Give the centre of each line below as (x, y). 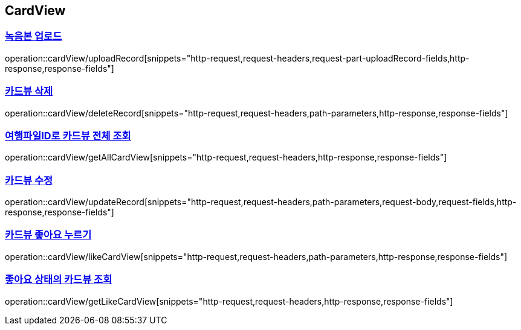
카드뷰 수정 (29, 180)
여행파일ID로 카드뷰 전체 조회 (68, 135)
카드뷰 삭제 (29, 91)
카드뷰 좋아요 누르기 (48, 235)
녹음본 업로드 (34, 36)
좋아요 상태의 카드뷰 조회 (59, 280)
